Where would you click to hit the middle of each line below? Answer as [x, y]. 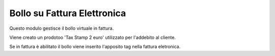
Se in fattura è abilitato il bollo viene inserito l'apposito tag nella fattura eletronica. [95, 47]
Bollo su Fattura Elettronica [68, 13]
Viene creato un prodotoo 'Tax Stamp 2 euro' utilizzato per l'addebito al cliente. [92, 37]
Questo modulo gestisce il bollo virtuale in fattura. [62, 28]
